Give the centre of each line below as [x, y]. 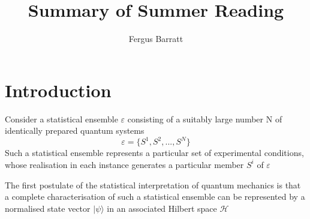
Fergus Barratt [156, 39]
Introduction [58, 90]
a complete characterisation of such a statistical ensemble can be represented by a [155, 196]
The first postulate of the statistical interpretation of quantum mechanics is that [153, 184]
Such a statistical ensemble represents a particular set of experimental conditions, [154, 153]
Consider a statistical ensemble [61, 118]
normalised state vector [48, 208]
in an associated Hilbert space [162, 208]
